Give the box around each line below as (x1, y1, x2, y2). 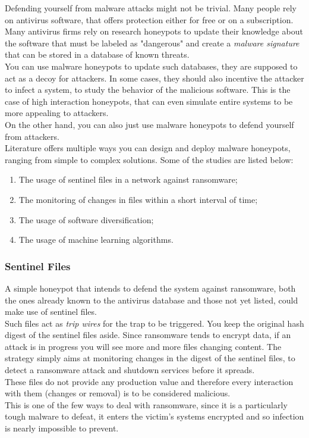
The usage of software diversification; (18, 213, 154, 226)
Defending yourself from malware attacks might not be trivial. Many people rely (5, 2, 297, 14)
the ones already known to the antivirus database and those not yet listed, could (5, 293, 298, 306)
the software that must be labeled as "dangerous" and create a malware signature (5, 36, 299, 49)
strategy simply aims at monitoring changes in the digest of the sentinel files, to (5, 352, 295, 364)
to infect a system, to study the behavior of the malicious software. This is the (5, 83, 291, 96)
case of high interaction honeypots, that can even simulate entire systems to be (5, 95, 293, 107)
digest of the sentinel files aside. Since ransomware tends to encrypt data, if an (5, 328, 291, 341)
